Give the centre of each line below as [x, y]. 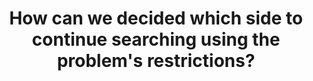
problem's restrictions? [156, 61]
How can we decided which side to [156, 18]
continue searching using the [156, 39]
